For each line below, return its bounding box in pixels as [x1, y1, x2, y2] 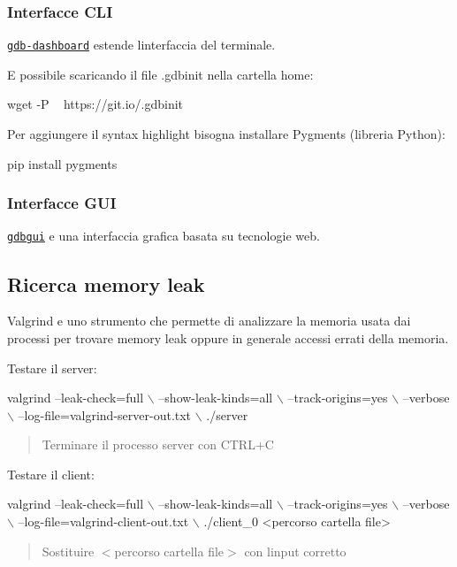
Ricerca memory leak [7, 270, 205, 297]
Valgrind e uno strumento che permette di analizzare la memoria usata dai [7, 311, 411, 330]
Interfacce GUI [7, 192, 117, 214]
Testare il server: [7, 358, 97, 377]
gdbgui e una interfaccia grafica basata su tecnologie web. [7, 226, 320, 245]
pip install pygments [7, 154, 118, 172]
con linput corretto [244, 541, 347, 560]
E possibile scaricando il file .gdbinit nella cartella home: [7, 65, 314, 83]
